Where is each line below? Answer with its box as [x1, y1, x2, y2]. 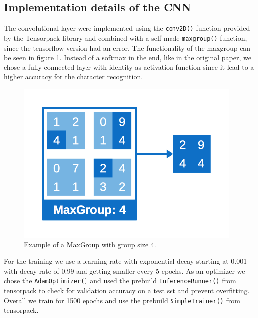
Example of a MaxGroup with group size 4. [24, 239, 156, 250]
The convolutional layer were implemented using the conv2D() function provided [4, 23, 250, 33]
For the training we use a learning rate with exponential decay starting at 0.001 [4, 256, 247, 266]
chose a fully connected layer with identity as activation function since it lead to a [4, 62, 254, 72]
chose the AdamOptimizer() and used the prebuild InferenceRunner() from [4, 275, 236, 286]
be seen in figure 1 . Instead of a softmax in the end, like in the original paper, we [4, 52, 251, 63]
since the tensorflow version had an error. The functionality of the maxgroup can [4, 42, 251, 53]
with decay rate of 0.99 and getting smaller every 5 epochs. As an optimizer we [4, 265, 245, 276]
